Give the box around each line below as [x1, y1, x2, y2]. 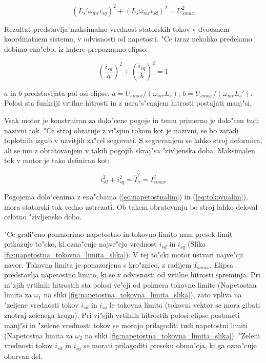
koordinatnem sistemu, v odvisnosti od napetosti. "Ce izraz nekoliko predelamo [4, 33, 252, 44]
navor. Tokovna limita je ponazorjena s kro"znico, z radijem [4, 259, 192, 270]
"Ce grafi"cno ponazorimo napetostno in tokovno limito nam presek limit [4, 228, 233, 239]
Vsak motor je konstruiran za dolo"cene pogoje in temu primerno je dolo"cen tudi [4, 114, 259, 125]
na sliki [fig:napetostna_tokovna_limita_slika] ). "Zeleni [85, 330, 260, 340]
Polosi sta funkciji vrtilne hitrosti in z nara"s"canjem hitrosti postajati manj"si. [4, 97, 252, 108]
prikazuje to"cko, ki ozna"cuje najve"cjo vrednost [4, 238, 157, 249]
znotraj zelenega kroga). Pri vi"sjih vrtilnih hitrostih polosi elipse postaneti [4, 310, 240, 320]
